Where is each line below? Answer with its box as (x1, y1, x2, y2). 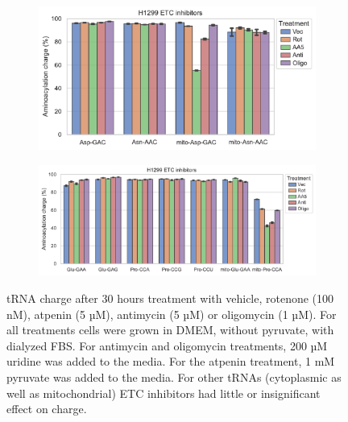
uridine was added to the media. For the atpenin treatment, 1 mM (6, 353, 335, 370)
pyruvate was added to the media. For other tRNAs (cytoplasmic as (6, 368, 342, 385)
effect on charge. (6, 400, 87, 417)
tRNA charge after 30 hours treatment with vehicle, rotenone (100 (6, 289, 334, 306)
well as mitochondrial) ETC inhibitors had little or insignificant (6, 384, 321, 401)
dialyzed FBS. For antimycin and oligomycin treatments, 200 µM (6, 337, 328, 354)
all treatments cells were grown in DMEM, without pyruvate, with (6, 321, 334, 338)
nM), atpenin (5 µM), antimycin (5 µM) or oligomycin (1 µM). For (6, 305, 337, 322)
